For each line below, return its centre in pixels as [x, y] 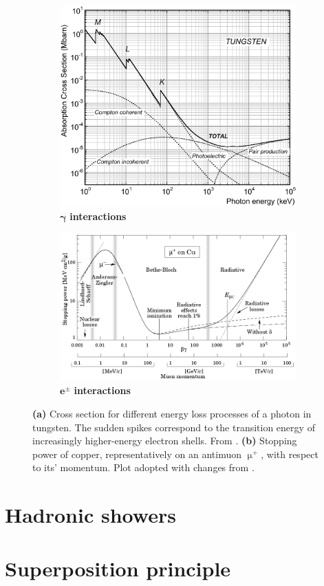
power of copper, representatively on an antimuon [137, 454]
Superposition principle [118, 568]
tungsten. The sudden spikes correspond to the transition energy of [174, 427]
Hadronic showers [90, 515]
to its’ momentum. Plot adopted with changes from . [143, 467]
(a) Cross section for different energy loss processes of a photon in [172, 413]
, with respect [290, 454]
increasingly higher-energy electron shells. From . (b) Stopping [165, 441]
